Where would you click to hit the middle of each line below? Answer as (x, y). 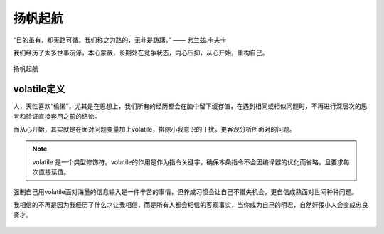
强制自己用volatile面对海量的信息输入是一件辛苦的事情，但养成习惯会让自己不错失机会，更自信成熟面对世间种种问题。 (186, 191)
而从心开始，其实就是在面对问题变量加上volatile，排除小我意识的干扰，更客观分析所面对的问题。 (154, 129)
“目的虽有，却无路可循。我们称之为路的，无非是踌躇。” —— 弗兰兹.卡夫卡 (120, 40)
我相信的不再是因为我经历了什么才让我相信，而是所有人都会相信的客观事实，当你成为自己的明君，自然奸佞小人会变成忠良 (191, 204)
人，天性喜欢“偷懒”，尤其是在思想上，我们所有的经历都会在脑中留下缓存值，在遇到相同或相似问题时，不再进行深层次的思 (190, 106)
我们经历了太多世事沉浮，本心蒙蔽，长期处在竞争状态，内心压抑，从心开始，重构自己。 (141, 53)
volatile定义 (39, 89)
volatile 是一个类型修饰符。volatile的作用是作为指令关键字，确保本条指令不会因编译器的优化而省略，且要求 (188, 162)
